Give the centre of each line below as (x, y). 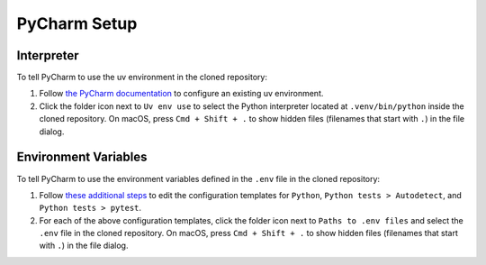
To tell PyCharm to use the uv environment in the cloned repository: (142, 78)
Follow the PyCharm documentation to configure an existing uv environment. (181, 94)
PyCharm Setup (77, 23)
